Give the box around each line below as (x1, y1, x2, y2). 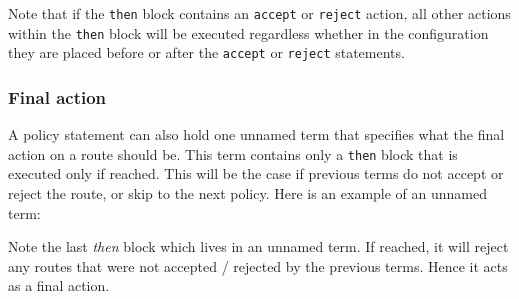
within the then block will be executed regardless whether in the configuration (8, 22, 489, 43)
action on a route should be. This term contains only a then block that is (8, 143, 458, 164)
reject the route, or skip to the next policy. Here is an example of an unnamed (8, 183, 488, 204)
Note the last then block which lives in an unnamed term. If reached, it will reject (8, 236, 509, 257)
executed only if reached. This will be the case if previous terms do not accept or (8, 163, 504, 184)
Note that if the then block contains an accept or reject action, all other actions (8, 3, 511, 23)
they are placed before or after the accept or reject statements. (8, 42, 405, 63)
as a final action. (8, 275, 110, 296)
